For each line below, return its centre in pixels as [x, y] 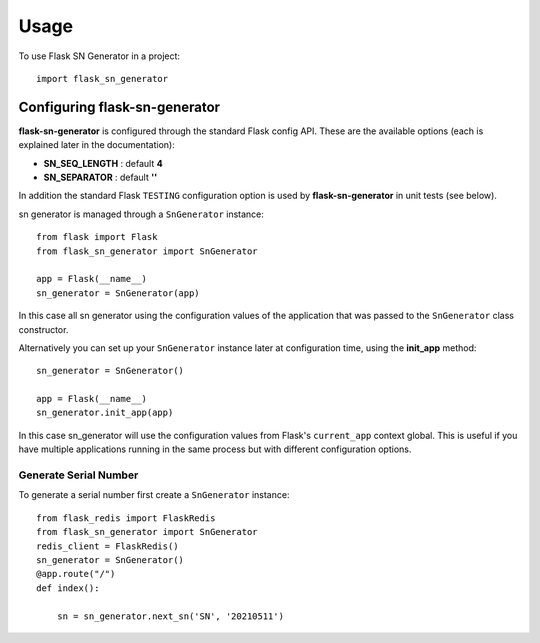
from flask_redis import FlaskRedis [126, 518]
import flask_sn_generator [102, 78]
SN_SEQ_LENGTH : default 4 [103, 163]
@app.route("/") [76, 574]
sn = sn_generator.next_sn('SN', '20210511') [170, 616]
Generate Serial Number [78, 475]
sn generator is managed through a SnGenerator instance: [141, 214]
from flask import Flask [97, 237]
